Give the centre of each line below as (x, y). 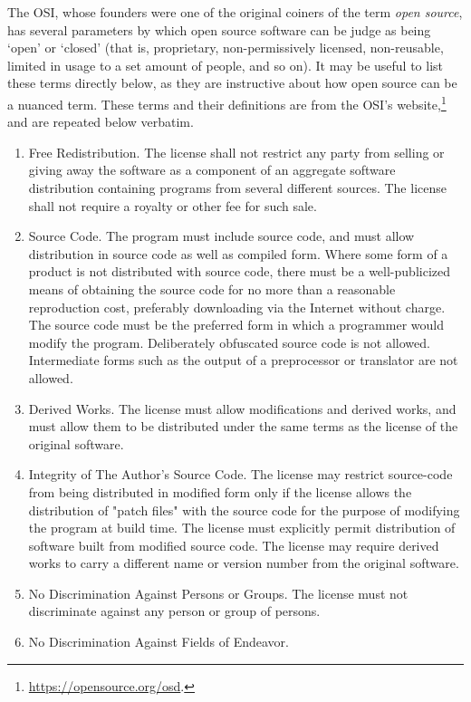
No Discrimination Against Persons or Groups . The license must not (218, 593)
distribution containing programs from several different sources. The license (237, 188)
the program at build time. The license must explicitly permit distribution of (242, 528)
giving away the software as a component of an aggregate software (212, 170)
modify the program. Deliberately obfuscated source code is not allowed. (229, 342)
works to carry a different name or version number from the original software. (244, 563)
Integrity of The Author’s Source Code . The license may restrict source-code (240, 474)
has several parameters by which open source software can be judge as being (219, 29)
